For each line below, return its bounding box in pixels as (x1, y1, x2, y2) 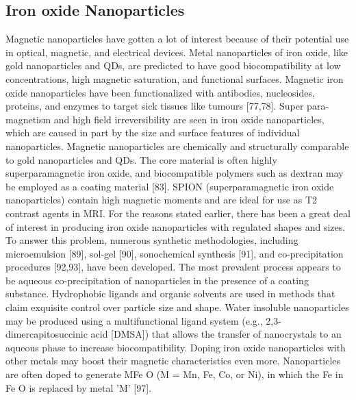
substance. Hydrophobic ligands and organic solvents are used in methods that (5, 286, 335, 301)
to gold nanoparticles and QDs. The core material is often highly (5, 152, 277, 166)
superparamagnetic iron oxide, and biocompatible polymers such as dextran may (5, 166, 344, 180)
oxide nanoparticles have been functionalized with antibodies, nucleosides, (5, 85, 315, 99)
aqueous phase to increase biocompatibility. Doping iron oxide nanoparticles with (5, 340, 346, 354)
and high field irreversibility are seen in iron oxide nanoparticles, (53, 112, 325, 126)
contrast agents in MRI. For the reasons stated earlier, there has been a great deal (5, 205, 351, 220)
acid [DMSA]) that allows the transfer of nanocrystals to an (90, 327, 342, 341)
